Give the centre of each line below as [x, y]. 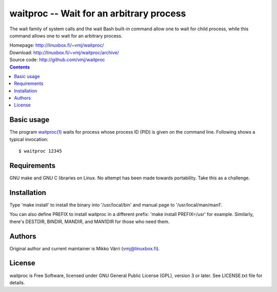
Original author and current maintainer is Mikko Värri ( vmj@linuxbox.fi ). [85, 248]
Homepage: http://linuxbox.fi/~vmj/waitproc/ [57, 45]
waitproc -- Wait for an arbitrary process [98, 13]
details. [17, 282]
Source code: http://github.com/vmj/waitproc [57, 60]
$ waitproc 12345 [40, 151]
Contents [20, 67]
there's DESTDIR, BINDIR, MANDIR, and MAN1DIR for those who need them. [90, 222]
